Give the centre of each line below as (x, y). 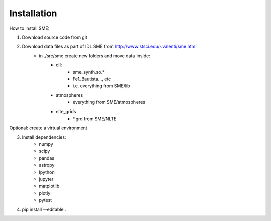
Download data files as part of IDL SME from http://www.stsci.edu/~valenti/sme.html (109, 46)
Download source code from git (54, 37)
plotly (45, 193)
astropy (47, 165)
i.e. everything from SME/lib (102, 86)
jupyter (46, 179)
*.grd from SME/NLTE (95, 119)
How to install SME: (29, 28)
